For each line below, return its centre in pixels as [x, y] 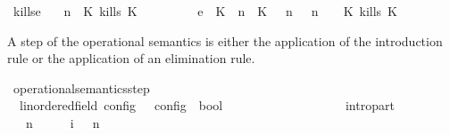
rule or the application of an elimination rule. [131, 58]
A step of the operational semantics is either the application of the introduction [225, 40]
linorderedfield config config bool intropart [207, 105]
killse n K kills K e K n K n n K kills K [205, 11]
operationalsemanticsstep [81, 87]
